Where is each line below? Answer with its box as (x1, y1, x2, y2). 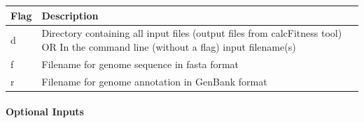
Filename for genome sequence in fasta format (41, 56, 239, 71)
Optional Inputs (6, 104, 84, 119)
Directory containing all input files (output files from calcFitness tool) (41, 26, 342, 40)
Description (41, 8, 99, 22)
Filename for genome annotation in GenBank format (41, 74, 267, 88)
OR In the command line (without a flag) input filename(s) (41, 39, 296, 54)
